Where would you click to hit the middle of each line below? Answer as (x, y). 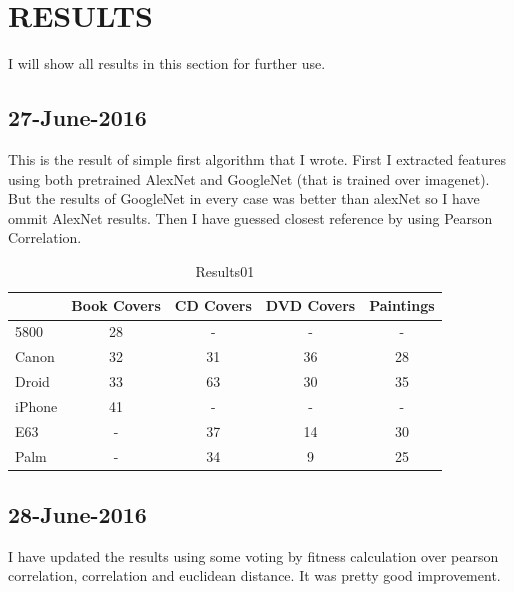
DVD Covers (310, 305)
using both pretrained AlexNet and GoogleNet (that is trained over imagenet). (249, 178)
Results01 (225, 270)
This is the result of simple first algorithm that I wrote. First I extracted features (257, 158)
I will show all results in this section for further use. (167, 63)
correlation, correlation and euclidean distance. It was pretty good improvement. (254, 575)
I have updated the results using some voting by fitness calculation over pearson (253, 555)
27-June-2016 (77, 117)
